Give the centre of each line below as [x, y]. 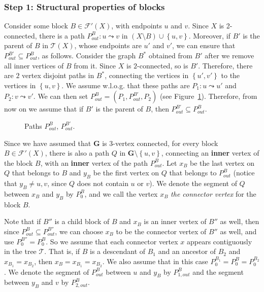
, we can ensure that [204, 45]
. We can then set [61, 96]
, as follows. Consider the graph [87, 55]
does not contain [103, 183]
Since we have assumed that [48, 143]
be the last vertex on [222, 162]
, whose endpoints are [108, 45]
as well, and [238, 231]
